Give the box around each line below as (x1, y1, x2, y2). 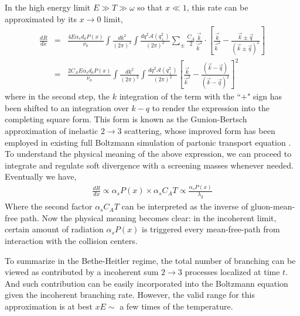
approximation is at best (5, 300, 93, 312)
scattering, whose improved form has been (124, 125, 275, 137)
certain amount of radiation (5, 223, 104, 235)
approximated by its (5, 12, 77, 25)
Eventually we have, (5, 170, 77, 183)
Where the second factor (5, 200, 93, 212)
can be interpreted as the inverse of (121, 200, 248, 212)
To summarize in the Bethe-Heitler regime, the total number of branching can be (5, 254, 296, 266)
